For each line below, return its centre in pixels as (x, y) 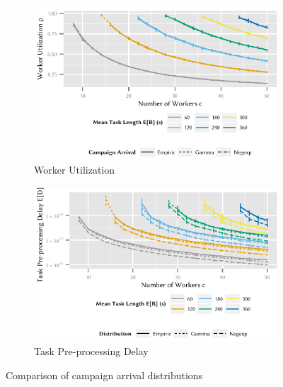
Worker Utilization (75, 170)
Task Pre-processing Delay (91, 351)
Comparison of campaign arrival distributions (104, 375)
